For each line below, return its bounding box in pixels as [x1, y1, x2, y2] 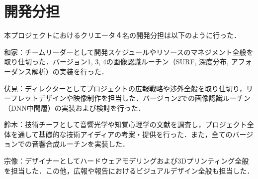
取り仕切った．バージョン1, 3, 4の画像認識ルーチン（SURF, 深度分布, [4, 56, 229, 67]
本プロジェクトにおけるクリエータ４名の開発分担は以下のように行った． [4, 30, 241, 40]
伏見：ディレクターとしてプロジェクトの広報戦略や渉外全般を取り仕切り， [4, 83, 247, 93]
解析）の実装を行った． [31, 66, 108, 76]
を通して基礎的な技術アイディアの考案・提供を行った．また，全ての [10, 129, 233, 139]
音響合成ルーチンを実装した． [31, 139, 129, 149]
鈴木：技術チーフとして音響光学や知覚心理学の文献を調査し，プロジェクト [4, 119, 247, 130]
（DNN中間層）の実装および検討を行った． [4, 102, 145, 113]
